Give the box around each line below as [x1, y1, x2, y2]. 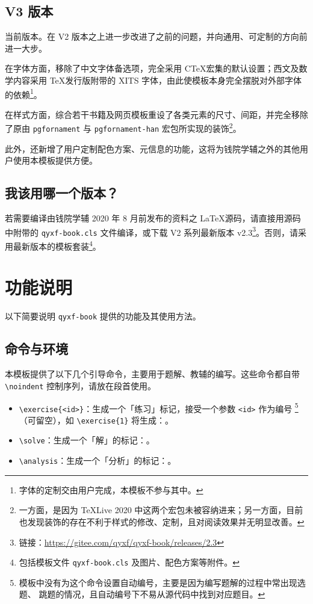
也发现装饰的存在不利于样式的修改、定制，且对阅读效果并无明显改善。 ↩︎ [19, 515, 305, 528]
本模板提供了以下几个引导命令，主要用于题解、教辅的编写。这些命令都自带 [5, 368, 300, 380]
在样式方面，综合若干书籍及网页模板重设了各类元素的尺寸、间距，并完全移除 [5, 108, 308, 120]
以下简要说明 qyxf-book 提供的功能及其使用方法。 [5, 310, 201, 322]
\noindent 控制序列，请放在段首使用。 [5, 379, 156, 392]
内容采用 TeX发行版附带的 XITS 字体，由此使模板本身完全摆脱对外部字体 [13, 73, 302, 86]
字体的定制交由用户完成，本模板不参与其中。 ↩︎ [19, 483, 203, 496]
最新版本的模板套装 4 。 [13, 238, 101, 252]
